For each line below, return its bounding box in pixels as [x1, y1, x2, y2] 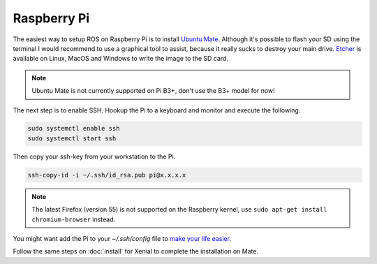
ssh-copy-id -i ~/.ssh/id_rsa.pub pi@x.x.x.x [27, 171, 186, 179]
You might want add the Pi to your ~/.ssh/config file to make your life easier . [13, 235, 232, 242]
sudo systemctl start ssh [27, 134, 117, 142]
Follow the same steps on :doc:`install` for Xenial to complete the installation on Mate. [13, 247, 258, 256]
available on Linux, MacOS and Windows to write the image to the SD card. [13, 54, 228, 63]
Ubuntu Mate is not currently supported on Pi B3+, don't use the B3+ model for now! [31, 87, 275, 95]
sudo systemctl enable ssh [27, 124, 120, 133]
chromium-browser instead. [31, 215, 116, 223]
